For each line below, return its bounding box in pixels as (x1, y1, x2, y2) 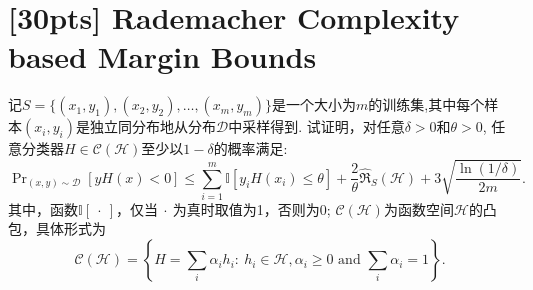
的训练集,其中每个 (368, 94, 485, 115)
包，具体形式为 (8, 218, 106, 239)
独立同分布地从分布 (89, 116, 216, 137)
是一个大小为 (271, 94, 356, 115)
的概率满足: (213, 138, 288, 159)
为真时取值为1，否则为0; (172, 198, 331, 219)
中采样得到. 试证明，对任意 (228, 116, 405, 137)
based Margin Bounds (8, 36, 317, 77)
